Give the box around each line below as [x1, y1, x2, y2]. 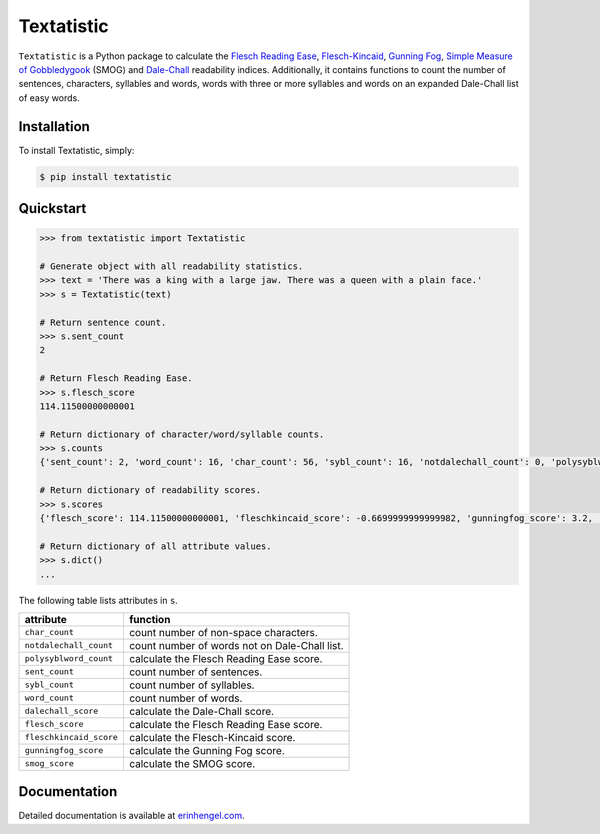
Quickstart [18, 200, 87, 217]
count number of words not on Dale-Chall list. [128, 638, 344, 652]
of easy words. [18, 91, 80, 104]
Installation [18, 118, 90, 135]
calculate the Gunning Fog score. [128, 743, 285, 757]
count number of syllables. [128, 678, 255, 692]
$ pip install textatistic [39, 171, 172, 182]
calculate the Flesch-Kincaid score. [128, 730, 296, 744]
